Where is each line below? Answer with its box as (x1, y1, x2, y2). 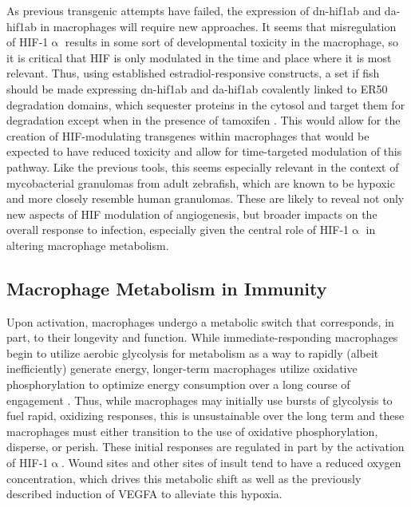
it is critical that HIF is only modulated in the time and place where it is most (6, 49, 392, 65)
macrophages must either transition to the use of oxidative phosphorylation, (6, 422, 378, 439)
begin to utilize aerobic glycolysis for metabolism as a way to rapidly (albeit (6, 344, 379, 361)
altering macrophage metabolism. (6, 236, 169, 253)
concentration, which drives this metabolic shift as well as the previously (6, 469, 362, 486)
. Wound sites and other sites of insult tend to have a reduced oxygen (61, 454, 401, 471)
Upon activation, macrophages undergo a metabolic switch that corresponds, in (6, 313, 394, 330)
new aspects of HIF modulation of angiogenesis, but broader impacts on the (6, 205, 377, 222)
